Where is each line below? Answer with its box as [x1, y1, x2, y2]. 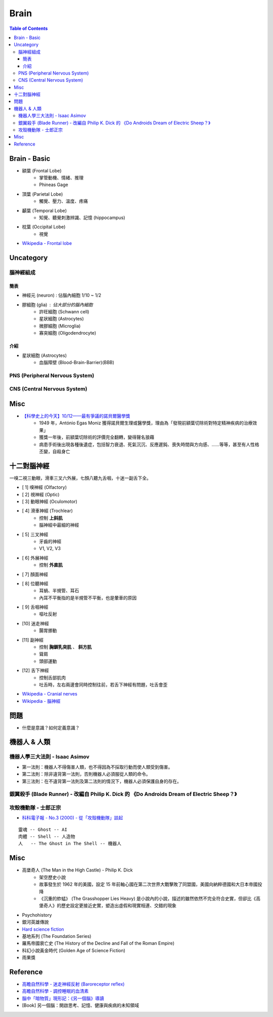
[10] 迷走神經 [22, 620, 49, 626]
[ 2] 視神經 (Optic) [22, 491, 60, 497]
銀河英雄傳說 [22, 919, 49, 925]
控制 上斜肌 [39, 515, 63, 521]
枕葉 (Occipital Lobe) [22, 224, 66, 230]
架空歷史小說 [39, 874, 66, 880]
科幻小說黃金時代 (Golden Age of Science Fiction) [22, 947, 126, 953]
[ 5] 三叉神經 [22, 531, 49, 537]
